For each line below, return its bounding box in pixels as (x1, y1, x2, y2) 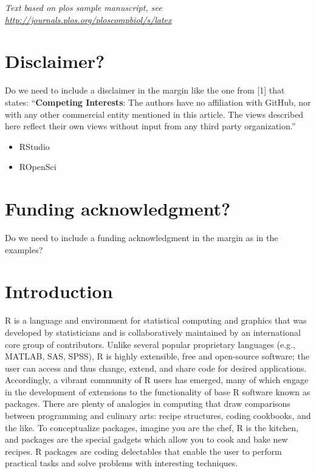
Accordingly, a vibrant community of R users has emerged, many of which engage (5, 373, 309, 386)
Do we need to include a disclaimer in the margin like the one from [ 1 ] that (5, 84, 285, 97)
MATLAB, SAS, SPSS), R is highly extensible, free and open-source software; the (5, 350, 309, 362)
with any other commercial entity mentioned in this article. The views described (5, 107, 304, 120)
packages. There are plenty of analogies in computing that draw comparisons (5, 397, 290, 410)
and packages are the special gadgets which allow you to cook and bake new (5, 433, 288, 446)
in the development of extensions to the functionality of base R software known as (5, 385, 311, 398)
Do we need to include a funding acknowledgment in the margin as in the (5, 231, 278, 243)
